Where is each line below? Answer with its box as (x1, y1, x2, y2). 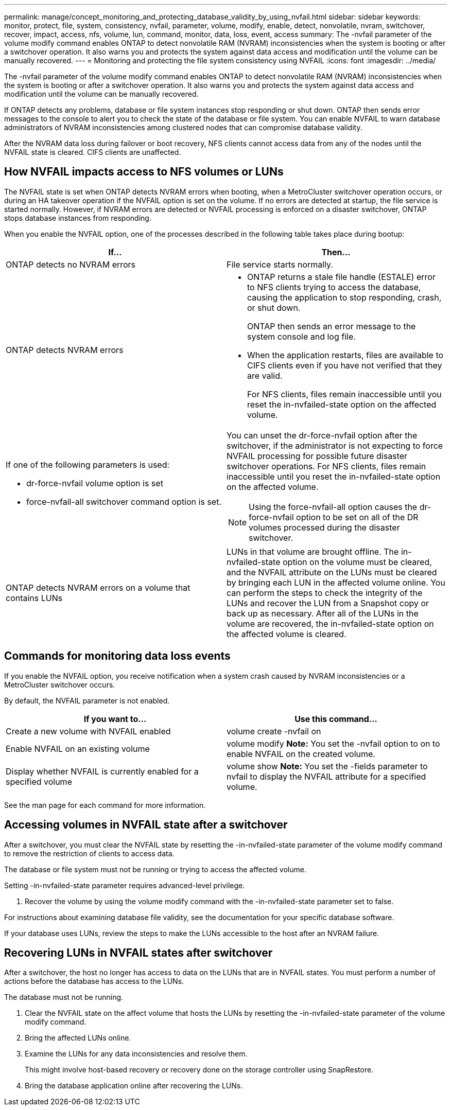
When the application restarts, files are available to (247, 349, 444, 360)
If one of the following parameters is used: (6, 459, 170, 470)
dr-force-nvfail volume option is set (26, 478, 163, 488)
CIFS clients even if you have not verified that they (247, 360, 442, 371)
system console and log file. (247, 331, 356, 342)
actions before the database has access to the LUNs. (4, 977, 184, 986)
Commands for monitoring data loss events (4, 649, 231, 663)
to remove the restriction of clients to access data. (4, 849, 175, 858)
